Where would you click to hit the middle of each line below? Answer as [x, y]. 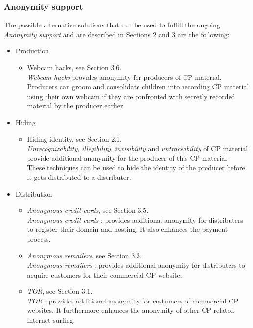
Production [32, 51]
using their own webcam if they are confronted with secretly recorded [131, 96]
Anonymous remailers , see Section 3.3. [84, 255]
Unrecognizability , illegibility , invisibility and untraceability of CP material [138, 148]
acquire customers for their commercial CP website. [104, 274]
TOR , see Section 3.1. [60, 291]
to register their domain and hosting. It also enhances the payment [127, 229]
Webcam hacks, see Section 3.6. [74, 67]
